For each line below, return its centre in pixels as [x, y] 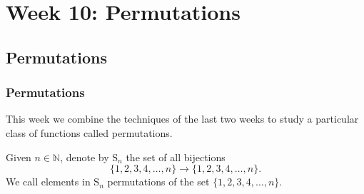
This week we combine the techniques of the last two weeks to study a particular [182, 119]
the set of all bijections [176, 157]
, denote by [85, 157]
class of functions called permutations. [89, 132]
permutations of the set [158, 182]
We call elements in [48, 182]
